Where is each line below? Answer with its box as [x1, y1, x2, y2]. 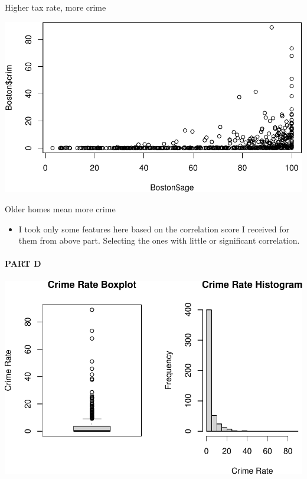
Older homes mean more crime [5, 203, 116, 215]
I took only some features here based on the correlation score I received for [18, 222, 290, 235]
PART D [5, 257, 41, 270]
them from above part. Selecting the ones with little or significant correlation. [18, 234, 300, 247]
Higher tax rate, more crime [5, 1, 106, 13]
